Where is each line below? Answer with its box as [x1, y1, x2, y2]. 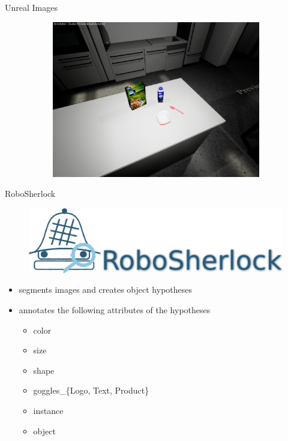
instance [33, 404, 64, 416]
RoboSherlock [5, 187, 56, 200]
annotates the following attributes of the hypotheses [19, 304, 211, 316]
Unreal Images [5, 1, 58, 13]
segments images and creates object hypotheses [19, 283, 193, 296]
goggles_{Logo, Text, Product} [33, 384, 149, 397]
